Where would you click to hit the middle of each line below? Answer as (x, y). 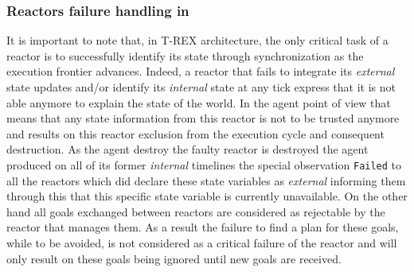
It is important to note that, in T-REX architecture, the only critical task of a (197, 40)
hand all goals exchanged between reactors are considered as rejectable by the (196, 211)
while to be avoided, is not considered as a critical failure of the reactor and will (202, 243)
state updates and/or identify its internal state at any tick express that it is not (201, 87)
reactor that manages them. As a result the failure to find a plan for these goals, (203, 227)
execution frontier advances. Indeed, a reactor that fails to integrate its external (201, 71)
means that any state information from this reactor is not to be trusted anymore (203, 118)
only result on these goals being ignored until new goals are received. (174, 258)
